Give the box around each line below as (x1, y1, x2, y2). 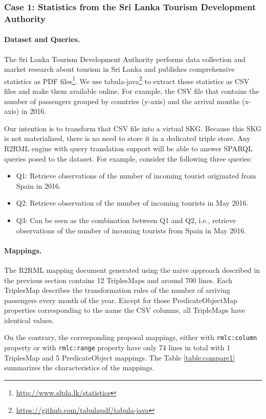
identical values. (4, 314, 54, 325)
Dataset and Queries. (4, 34, 80, 45)
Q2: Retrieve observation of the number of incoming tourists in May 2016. (16, 197, 249, 208)
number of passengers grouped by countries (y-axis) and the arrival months (4, 95, 240, 106)
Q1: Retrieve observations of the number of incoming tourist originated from (16, 170, 256, 181)
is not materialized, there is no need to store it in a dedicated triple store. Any (4, 133, 251, 144)
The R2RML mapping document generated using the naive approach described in (4, 264, 260, 275)
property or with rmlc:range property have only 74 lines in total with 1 (4, 342, 231, 353)
